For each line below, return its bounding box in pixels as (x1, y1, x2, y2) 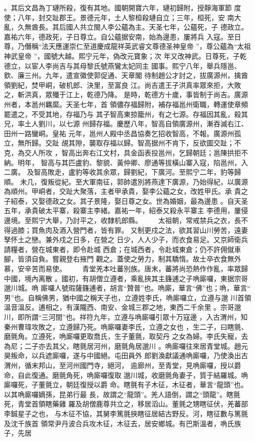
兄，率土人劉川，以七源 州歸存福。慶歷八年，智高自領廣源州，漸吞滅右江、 (4, 118, 248, 129)
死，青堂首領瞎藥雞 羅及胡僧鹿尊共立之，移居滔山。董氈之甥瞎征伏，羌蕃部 (4, 399, 248, 409)
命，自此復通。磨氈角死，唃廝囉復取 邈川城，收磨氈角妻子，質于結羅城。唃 (4, 369, 248, 380)
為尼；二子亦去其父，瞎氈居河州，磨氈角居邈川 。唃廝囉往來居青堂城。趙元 (4, 340, 248, 351)
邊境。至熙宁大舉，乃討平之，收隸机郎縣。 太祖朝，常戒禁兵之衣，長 (4, 215, 241, 225)
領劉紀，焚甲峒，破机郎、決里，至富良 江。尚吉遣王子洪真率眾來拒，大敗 (4, 79, 241, 90)
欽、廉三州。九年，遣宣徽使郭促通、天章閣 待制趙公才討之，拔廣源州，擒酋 (4, 70, 248, 80)
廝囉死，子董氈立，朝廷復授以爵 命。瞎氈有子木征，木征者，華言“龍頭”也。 (4, 379, 248, 390)
